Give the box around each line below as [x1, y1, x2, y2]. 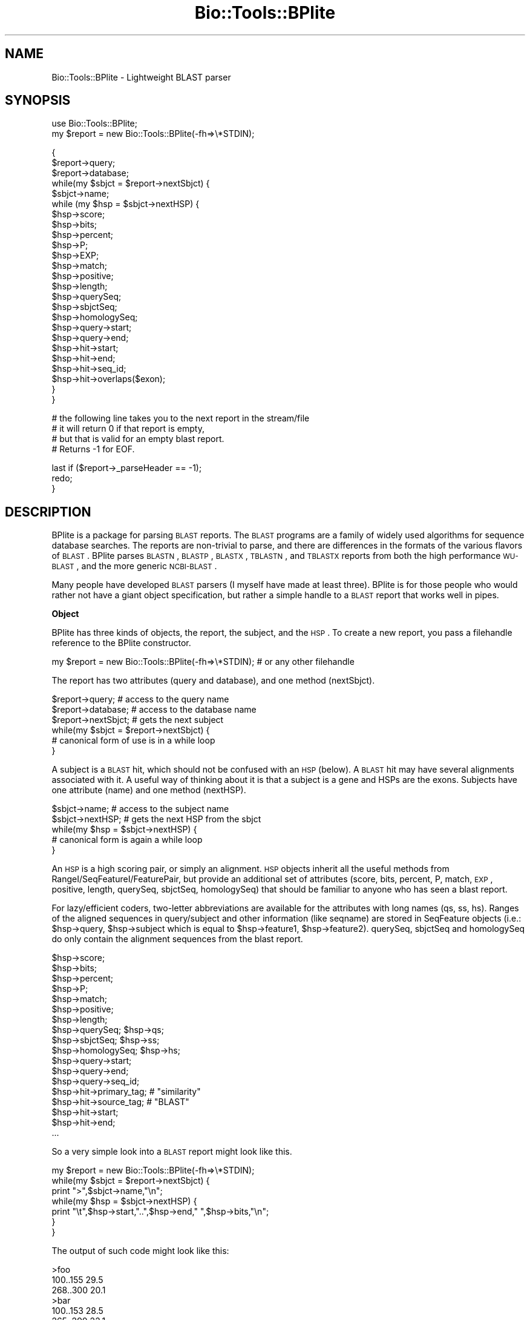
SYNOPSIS [5, 93, 71, 108]
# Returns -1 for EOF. [51, 444, 135, 455]
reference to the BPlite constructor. [51, 638, 191, 648]
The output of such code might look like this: [51, 1246, 229, 1256]
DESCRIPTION [5, 504, 91, 520]
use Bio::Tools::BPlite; [51, 118, 137, 129]
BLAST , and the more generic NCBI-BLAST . [51, 561, 217, 572]
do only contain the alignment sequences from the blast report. [51, 934, 303, 945]
